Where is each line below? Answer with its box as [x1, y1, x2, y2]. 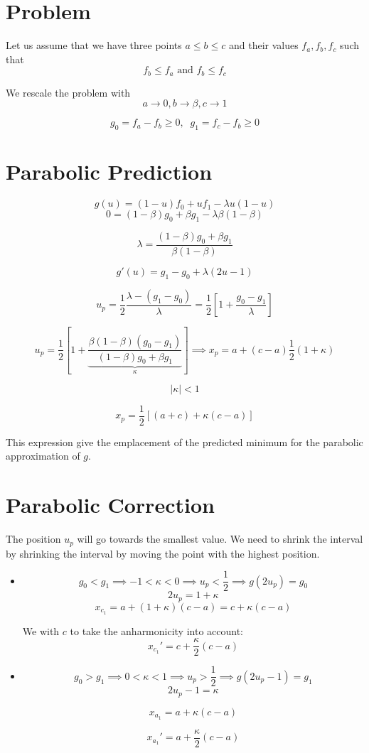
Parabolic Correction [6, 490, 215, 519]
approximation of [6, 448, 80, 463]
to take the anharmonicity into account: [70, 623, 244, 638]
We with [22, 623, 60, 638]
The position [6, 531, 61, 546]
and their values [228, 38, 299, 53]
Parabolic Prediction [6, 157, 213, 186]
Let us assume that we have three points [6, 38, 182, 53]
